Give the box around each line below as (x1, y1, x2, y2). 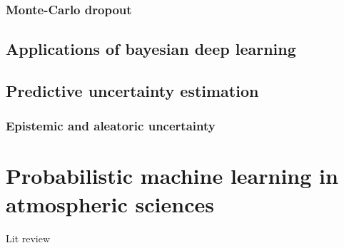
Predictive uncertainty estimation (6, 80, 259, 102)
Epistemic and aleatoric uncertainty (6, 117, 216, 135)
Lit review (6, 230, 51, 245)
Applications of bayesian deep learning (6, 38, 296, 60)
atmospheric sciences (6, 189, 214, 218)
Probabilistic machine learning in (6, 161, 338, 190)
